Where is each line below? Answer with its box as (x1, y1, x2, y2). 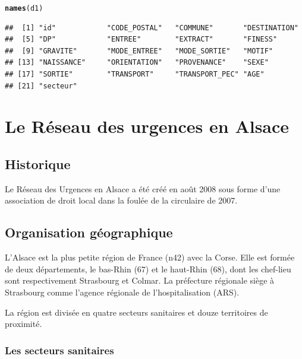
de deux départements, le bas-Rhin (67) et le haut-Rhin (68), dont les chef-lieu (5, 262, 291, 275)
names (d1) (5, 4, 43, 12)
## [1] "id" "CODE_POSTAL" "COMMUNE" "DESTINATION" (5, 23, 298, 32)
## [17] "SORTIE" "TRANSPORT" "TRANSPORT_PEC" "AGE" (5, 70, 265, 79)
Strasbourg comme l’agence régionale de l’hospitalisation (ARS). (5, 285, 240, 298)
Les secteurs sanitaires (5, 342, 114, 357)
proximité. (5, 317, 42, 330)
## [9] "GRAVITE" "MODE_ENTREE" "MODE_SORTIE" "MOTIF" (5, 46, 273, 55)
